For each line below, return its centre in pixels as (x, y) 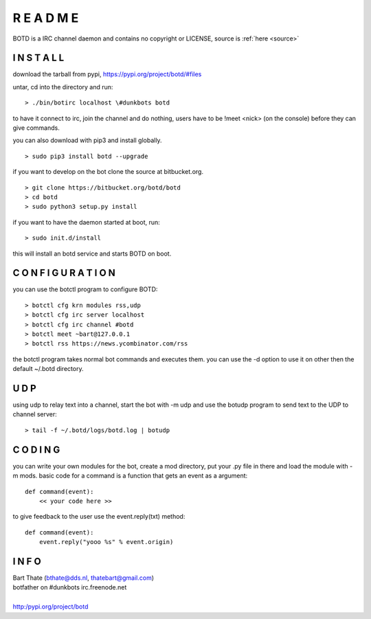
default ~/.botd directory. (48, 369)
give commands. (36, 128)
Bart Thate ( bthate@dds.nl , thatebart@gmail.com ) (83, 578)
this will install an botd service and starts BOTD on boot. (92, 254)
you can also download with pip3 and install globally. (87, 140)
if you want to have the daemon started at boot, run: (87, 222)
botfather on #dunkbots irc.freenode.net (70, 587)
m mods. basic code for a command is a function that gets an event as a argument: (130, 476)
